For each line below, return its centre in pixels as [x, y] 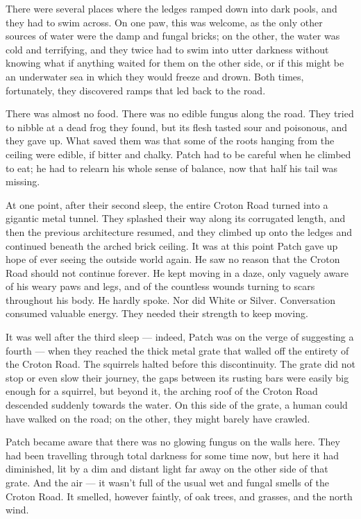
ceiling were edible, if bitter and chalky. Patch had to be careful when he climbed [178, 154]
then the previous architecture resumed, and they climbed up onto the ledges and [179, 231]
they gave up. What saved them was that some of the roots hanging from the [170, 141]
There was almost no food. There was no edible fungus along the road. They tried [180, 113]
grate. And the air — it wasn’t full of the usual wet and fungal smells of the [167, 482]
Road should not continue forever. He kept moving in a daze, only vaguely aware [177, 272]
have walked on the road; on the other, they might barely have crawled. [158, 418]
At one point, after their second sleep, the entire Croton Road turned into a [167, 204]
